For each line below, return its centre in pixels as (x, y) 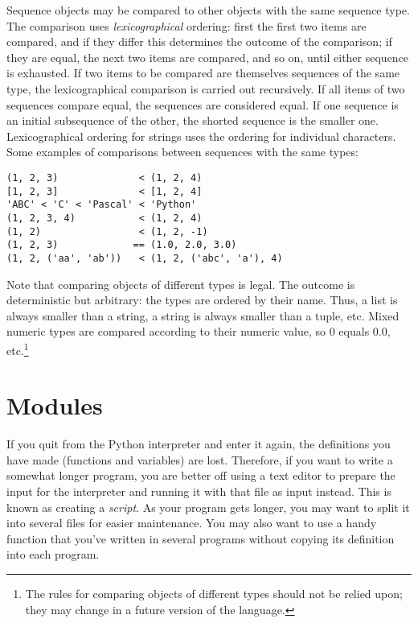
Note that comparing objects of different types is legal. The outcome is (181, 284)
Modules (55, 405)
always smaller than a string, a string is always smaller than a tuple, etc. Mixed (203, 315)
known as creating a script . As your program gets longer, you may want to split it (208, 507)
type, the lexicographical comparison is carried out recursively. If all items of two (206, 88)
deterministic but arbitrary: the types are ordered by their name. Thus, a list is (202, 300)
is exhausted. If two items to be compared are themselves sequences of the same (203, 73)
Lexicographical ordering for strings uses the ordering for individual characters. (201, 136)
